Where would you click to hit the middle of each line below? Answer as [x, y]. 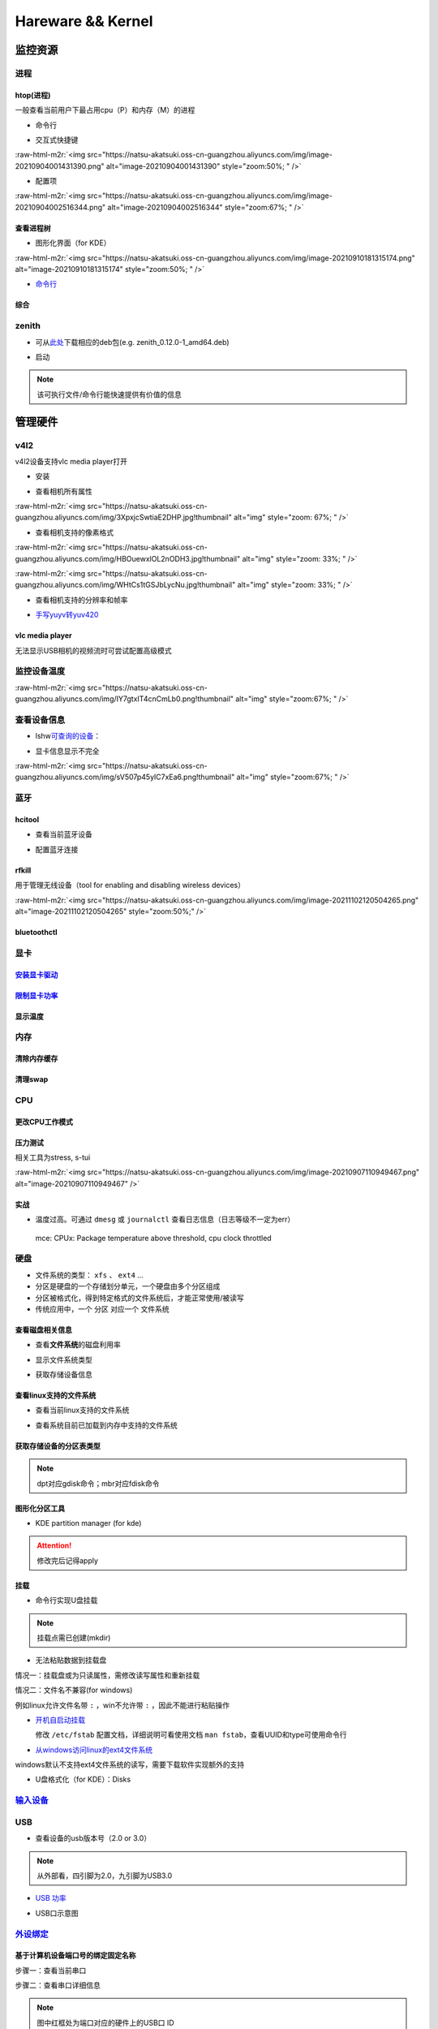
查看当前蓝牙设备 [64, 834]
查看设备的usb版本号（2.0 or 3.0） [93, 1838]
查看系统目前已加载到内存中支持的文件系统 [106, 1425]
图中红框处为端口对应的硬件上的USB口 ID [105, 2023]
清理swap [32, 1079]
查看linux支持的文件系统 [56, 1395]
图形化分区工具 [40, 1508]
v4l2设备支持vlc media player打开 [71, 461]
